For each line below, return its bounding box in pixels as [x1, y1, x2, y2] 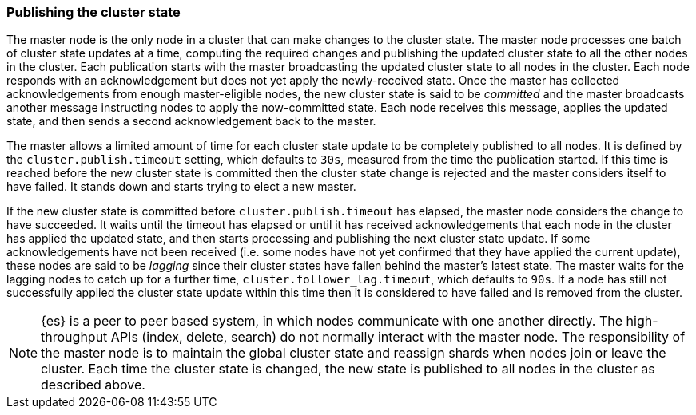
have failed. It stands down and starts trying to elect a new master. [6, 180, 356, 194]
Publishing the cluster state [6, 4, 181, 20]
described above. [41, 377, 145, 393]
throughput [41, 329, 108, 346]
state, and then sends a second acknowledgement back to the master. [6, 114, 376, 128]
